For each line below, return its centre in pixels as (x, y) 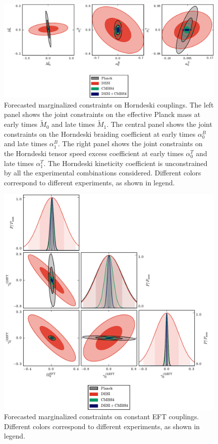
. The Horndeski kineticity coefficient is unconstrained (126, 163)
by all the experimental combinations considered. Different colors (103, 173)
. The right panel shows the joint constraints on (130, 143)
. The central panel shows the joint (160, 124)
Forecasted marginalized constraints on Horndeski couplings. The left (109, 104)
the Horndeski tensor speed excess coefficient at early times (94, 153)
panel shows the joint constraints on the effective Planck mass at (102, 114)
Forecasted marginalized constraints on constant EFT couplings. (102, 416)
